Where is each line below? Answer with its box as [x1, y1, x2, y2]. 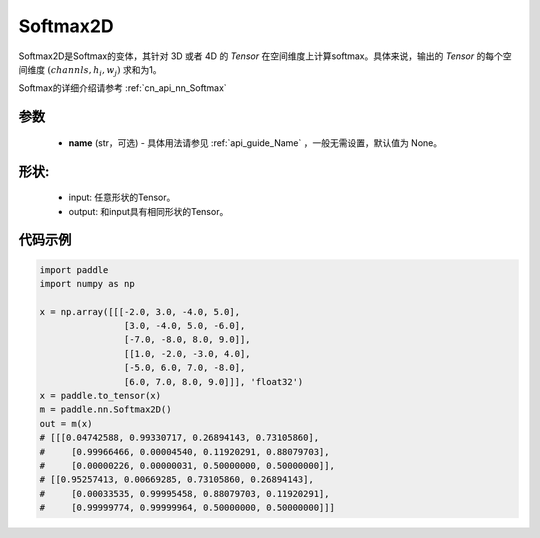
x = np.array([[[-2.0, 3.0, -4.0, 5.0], [39, 306, 240, 317]
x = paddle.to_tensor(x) [39, 390, 162, 402]
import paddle [39, 264, 109, 275]
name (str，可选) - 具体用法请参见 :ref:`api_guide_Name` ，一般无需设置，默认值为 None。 [68, 136, 443, 149]
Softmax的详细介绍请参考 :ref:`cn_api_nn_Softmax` [18, 82, 227, 94]
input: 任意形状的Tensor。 [68, 191, 176, 204]
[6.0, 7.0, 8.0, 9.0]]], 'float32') [123, 376, 304, 387]
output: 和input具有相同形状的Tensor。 [68, 205, 229, 217]
